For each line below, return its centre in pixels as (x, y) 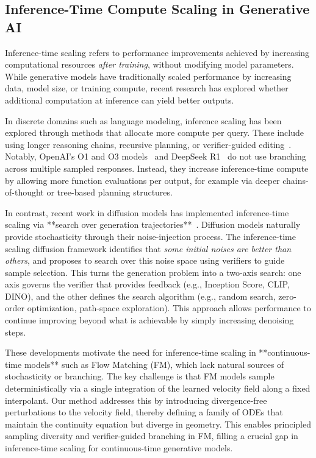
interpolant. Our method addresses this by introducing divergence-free (136, 400)
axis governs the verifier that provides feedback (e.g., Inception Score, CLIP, (147, 284)
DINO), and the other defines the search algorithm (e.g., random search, (140, 296)
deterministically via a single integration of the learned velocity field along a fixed (158, 388)
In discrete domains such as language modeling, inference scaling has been (143, 120)
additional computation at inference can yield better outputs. (120, 100)
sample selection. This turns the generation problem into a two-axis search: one (153, 272)
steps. (16, 332)
